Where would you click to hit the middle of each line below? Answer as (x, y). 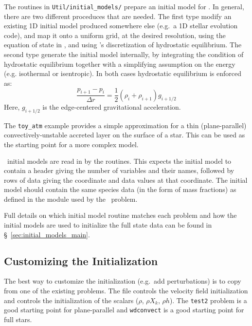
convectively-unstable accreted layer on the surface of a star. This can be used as (125, 135)
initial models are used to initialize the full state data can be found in (108, 225)
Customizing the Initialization (81, 260)
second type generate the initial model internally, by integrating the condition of (124, 54)
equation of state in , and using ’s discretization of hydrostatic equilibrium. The (123, 45)
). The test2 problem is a (208, 300)
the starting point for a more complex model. (71, 144)
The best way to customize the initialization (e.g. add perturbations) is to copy (123, 281)
